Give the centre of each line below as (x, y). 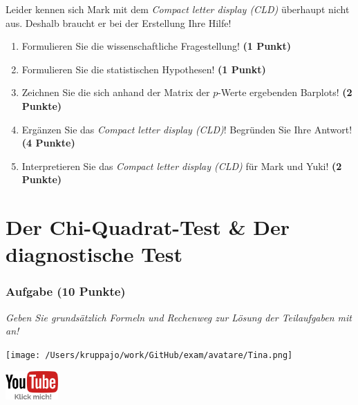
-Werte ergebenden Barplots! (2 (285, 92)
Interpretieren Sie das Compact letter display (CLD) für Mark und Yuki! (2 (182, 166)
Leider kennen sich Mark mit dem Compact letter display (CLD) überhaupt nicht (178, 9)
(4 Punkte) (48, 143)
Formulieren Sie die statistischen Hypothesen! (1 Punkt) (144, 69)
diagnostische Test (94, 254)
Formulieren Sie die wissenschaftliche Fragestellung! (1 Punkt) (157, 46)
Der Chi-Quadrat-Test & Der (148, 227)
